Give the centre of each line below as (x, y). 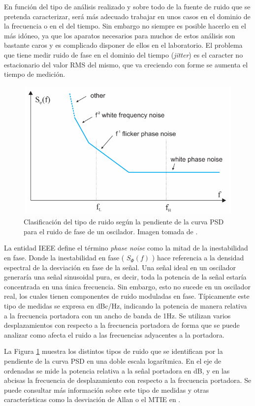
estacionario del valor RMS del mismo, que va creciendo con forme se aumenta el (126, 64)
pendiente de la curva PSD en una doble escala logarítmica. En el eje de (113, 361)
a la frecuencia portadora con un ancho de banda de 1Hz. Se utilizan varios (117, 315)
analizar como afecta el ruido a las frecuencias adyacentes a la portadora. (114, 334)
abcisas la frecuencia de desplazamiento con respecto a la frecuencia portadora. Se (128, 380)
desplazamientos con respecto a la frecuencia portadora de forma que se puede (122, 325)
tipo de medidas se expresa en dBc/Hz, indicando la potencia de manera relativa (126, 306)
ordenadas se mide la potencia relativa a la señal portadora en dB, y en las (117, 370)
